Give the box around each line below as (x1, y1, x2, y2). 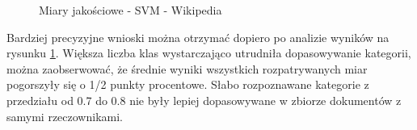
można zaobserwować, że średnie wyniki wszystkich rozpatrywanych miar (6, 60, 368, 77)
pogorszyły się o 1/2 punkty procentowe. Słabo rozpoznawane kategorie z (6, 76, 369, 93)
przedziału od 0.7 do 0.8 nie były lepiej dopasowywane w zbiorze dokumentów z (6, 91, 402, 108)
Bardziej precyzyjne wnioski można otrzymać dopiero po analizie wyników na (6, 28, 390, 45)
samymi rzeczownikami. (6, 107, 123, 124)
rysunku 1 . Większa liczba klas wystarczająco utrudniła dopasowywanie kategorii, (6, 44, 411, 61)
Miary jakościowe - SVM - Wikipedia (39, 2, 222, 18)
